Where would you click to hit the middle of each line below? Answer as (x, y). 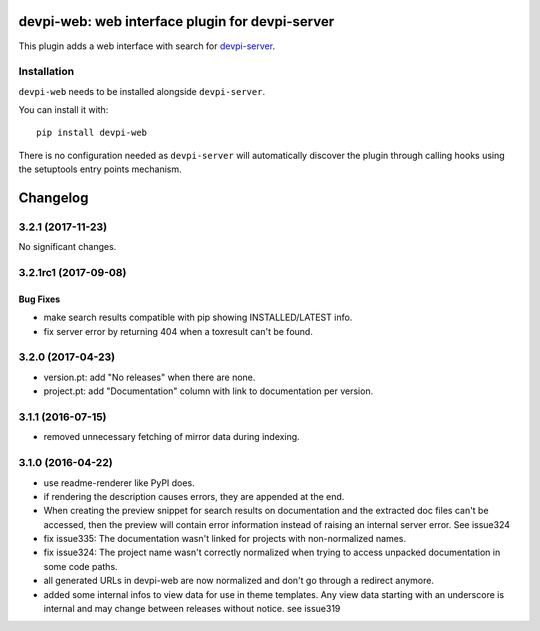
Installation (46, 72)
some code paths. (81, 566)
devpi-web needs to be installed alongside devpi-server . (141, 91)
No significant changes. (67, 247)
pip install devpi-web (92, 133)
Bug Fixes (39, 299)
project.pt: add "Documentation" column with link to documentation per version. (208, 391)
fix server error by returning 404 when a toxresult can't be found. (178, 331)
